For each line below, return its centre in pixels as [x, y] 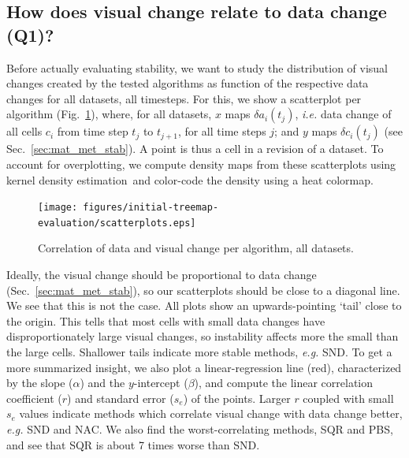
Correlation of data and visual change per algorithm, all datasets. [196, 248]
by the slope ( [40, 383]
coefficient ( [34, 398]
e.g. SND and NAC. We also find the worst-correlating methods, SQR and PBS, [200, 429]
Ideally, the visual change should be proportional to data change [162, 275]
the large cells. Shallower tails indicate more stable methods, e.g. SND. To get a [199, 352]
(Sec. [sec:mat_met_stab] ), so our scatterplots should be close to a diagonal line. [203, 290]
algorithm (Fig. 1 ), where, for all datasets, [109, 114]
